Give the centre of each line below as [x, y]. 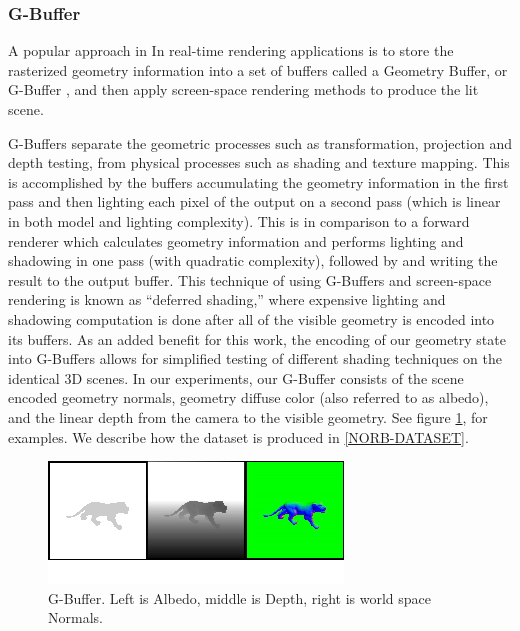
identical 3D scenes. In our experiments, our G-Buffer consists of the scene [236, 377]
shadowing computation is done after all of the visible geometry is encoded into [251, 318]
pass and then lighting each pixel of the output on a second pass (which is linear [254, 201]
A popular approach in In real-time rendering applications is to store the [231, 50]
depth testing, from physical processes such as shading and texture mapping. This [259, 162]
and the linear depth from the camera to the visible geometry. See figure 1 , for [248, 416]
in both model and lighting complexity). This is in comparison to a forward [239, 220]
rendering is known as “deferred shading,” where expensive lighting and [227, 299]
